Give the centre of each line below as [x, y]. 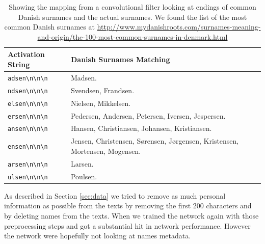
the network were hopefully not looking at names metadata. [98, 236]
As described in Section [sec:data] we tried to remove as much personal [115, 195]
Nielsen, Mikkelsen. [101, 103]
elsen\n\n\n [28, 104]
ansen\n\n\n [28, 129]
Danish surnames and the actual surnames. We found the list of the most [132, 17]
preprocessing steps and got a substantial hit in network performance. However [127, 225]
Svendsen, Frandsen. [102, 90]
